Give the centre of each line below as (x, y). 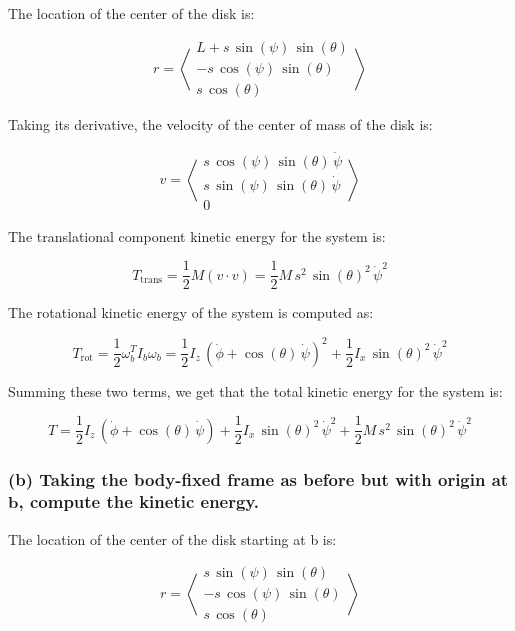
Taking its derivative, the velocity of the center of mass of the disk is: (220, 123)
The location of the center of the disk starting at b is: (172, 538)
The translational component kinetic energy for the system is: (197, 235)
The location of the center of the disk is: (131, 13)
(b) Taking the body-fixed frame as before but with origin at (258, 478)
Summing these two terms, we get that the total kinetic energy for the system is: (255, 390)
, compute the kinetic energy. (138, 501)
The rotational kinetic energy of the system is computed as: (191, 312)
